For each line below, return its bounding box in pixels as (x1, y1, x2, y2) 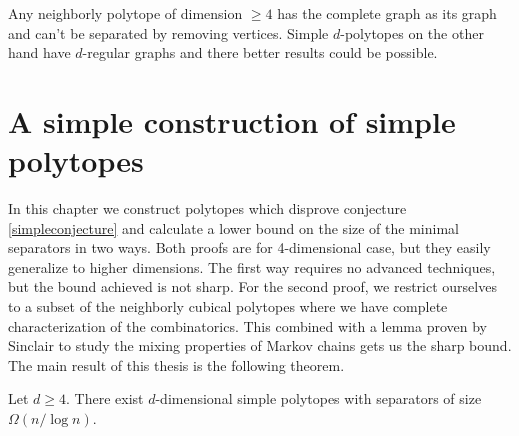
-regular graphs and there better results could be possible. (82, 42, 438, 63)
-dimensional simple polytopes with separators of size (155, 388, 482, 409)
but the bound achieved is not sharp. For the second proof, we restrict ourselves (8, 276, 497, 297)
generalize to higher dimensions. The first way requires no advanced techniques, (8, 256, 496, 277)
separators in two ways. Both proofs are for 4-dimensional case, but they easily (8, 237, 491, 258)
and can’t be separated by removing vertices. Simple (8, 22, 329, 43)
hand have (8, 42, 71, 63)
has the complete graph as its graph (277, 3, 497, 23)
